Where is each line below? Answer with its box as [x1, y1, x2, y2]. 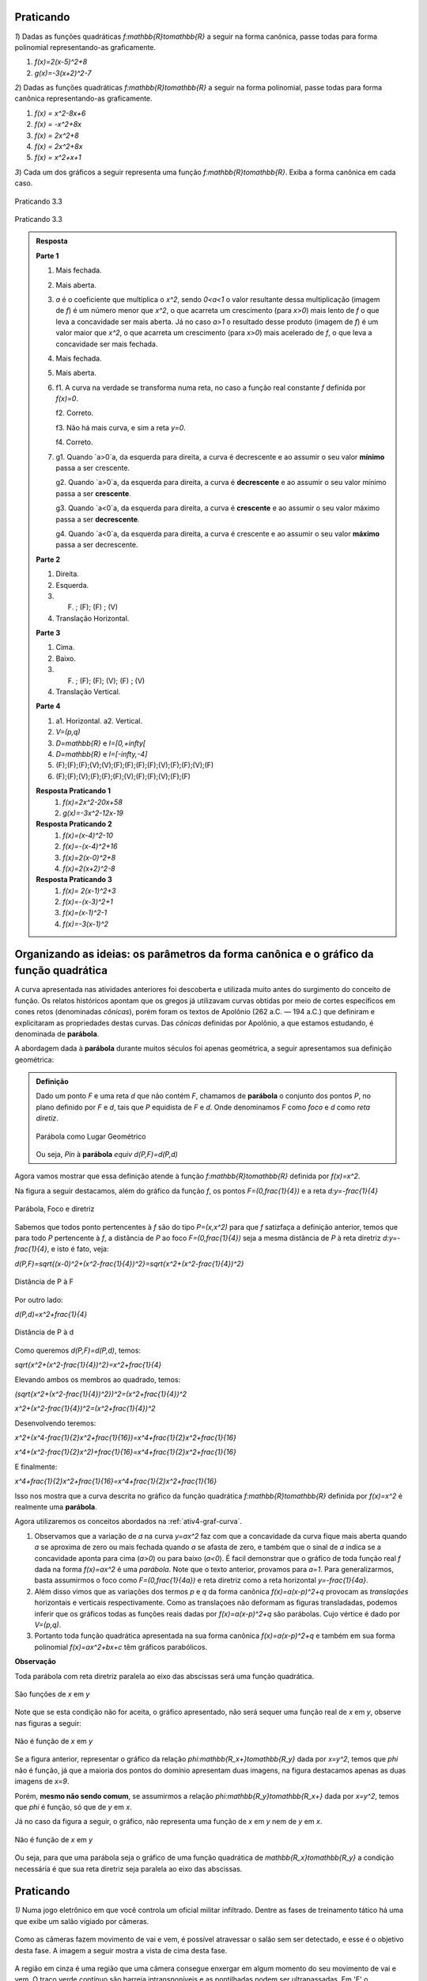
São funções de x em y [14, 1689, 90, 1699]
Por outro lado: [14, 1295, 63, 1304]
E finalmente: [14, 1462, 58, 1471]
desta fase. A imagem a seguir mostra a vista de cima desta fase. [14, 1945, 228, 1955]
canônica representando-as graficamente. [14, 94, 153, 103]
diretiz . [36, 1113, 59, 1123]
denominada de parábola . [14, 1029, 100, 1038]
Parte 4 [36, 701, 61, 711]
